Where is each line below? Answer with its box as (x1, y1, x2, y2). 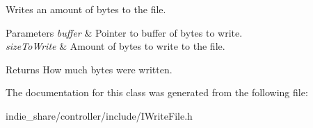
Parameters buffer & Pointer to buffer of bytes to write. (6, 25, 243, 39)
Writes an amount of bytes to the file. (6, 2, 166, 16)
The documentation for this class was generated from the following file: (6, 85, 308, 100)
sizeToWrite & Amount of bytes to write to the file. (6, 39, 225, 53)
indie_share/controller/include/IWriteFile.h (6, 108, 193, 122)
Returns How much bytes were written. (6, 62, 172, 76)
